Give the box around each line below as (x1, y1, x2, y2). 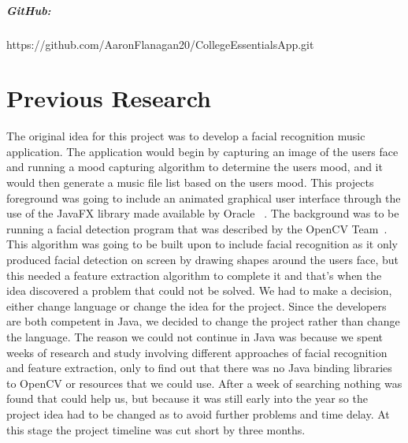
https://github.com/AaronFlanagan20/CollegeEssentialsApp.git (6, 35, 314, 52)
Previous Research (6, 82, 212, 114)
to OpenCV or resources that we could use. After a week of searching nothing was (6, 374, 402, 391)
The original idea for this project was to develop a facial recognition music (6, 128, 365, 144)
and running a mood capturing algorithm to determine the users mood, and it (6, 158, 383, 175)
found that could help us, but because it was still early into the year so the (6, 390, 368, 407)
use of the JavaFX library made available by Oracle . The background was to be (6, 205, 399, 221)
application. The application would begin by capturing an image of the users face (6, 143, 399, 159)
